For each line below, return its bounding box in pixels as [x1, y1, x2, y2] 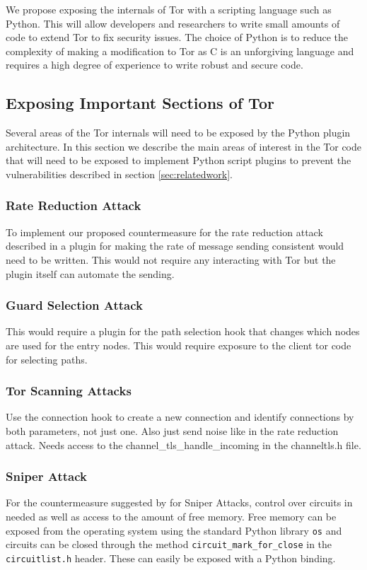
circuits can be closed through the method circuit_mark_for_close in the [6, 537, 332, 552]
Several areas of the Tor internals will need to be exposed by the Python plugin [6, 125, 351, 140]
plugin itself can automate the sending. [6, 266, 175, 281]
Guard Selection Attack [6, 296, 144, 314]
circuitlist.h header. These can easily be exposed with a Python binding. [6, 550, 336, 565]
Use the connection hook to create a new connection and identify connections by [6, 409, 354, 424]
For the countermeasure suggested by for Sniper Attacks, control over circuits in [6, 495, 353, 510]
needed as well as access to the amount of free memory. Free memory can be [6, 508, 337, 523]
